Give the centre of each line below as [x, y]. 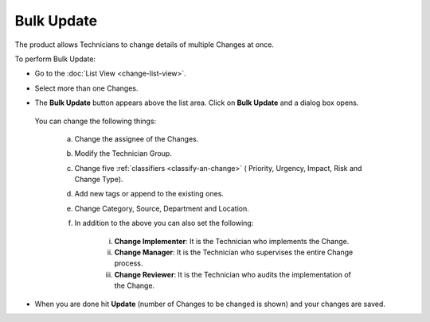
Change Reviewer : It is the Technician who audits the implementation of [233, 274]
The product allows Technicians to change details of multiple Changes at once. [145, 45]
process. [129, 263]
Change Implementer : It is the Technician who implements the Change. [232, 241]
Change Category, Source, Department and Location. [162, 208]
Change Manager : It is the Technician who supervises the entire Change [234, 252]
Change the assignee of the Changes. [137, 138]
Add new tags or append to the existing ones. [149, 194]
